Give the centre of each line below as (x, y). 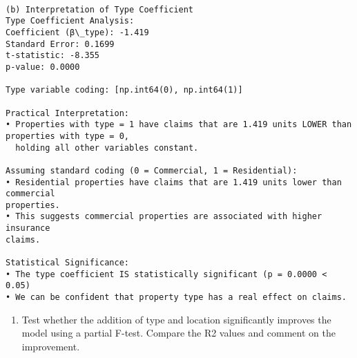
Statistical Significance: (67, 263)
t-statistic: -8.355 (53, 56)
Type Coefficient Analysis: (70, 21)
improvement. (51, 346)
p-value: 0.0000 (43, 67)
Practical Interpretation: (67, 113)
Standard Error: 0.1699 (60, 44)
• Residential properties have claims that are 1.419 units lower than (174, 182)
